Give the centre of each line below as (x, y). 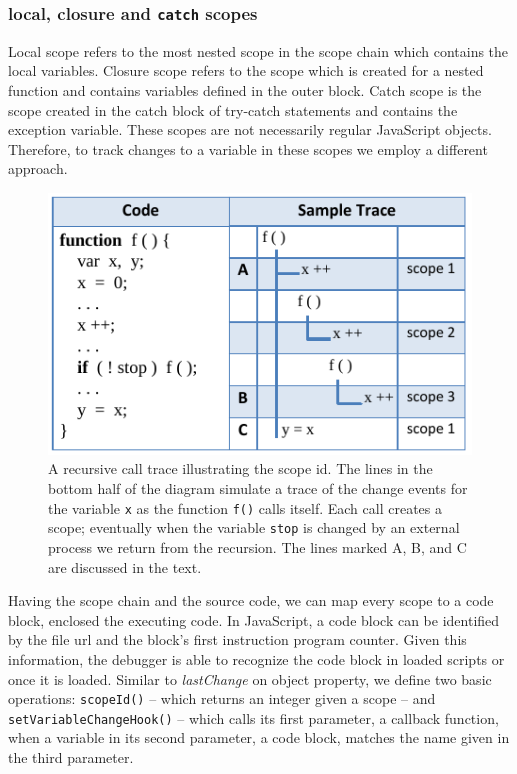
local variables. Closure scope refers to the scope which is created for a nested (246, 70)
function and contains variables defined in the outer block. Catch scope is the (245, 89)
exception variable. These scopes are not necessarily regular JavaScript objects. (250, 129)
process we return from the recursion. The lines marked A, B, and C (257, 546)
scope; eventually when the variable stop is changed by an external (254, 527)
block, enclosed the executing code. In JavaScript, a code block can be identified (254, 619)
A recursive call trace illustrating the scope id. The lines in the (240, 468)
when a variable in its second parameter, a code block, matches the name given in (259, 737)
